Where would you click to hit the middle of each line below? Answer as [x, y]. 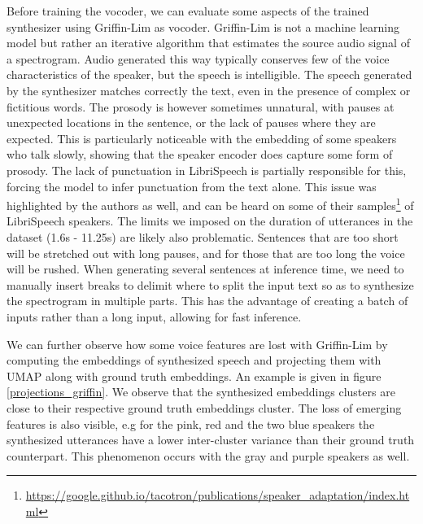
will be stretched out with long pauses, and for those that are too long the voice [206, 253]
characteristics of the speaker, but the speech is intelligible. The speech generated [209, 74]
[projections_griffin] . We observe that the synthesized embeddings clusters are [201, 392]
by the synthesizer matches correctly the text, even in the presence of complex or [209, 90]
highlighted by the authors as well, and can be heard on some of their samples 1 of [210, 204]
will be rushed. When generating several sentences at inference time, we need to [205, 269]
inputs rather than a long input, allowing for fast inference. [154, 316]
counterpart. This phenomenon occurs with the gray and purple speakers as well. [208, 455]
